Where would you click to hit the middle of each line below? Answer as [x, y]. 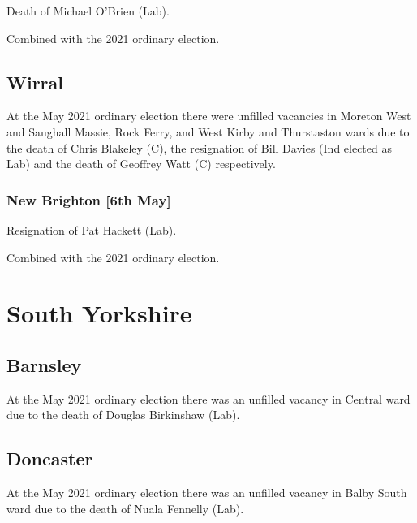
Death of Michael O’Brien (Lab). [88, 11]
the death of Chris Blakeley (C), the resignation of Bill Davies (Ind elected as [199, 147]
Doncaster [50, 458]
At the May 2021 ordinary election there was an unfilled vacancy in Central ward [208, 398]
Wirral [35, 82]
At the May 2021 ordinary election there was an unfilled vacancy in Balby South [207, 493]
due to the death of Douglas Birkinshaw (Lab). [123, 415]
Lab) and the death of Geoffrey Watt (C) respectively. [141, 164]
